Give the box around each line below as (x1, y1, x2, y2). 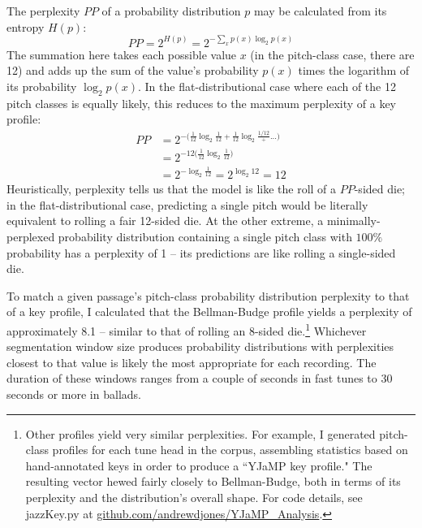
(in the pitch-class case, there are (250, 45, 415, 63)
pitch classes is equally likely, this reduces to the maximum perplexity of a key (6, 94, 397, 111)
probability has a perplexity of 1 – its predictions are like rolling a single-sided (6, 244, 396, 261)
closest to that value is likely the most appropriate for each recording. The (6, 353, 377, 370)
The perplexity (6, 2, 80, 19)
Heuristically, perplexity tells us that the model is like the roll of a (6, 180, 337, 197)
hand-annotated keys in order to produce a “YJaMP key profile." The (25, 457, 372, 474)
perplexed (6, 227, 55, 245)
